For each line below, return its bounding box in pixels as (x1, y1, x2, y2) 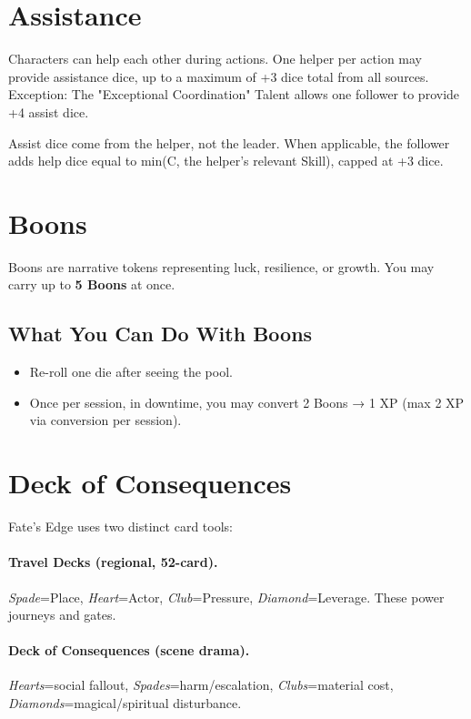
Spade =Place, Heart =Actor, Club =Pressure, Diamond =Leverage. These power (8, 587, 445, 606)
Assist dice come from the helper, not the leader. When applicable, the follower (8, 133, 450, 152)
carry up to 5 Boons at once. (8, 275, 175, 294)
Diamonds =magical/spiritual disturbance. (8, 694, 242, 713)
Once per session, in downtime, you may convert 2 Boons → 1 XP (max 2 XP (29, 392, 465, 411)
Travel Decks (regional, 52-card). (8, 552, 218, 572)
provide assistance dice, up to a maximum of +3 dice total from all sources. (8, 66, 429, 86)
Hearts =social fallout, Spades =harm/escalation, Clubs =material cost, (8, 675, 394, 694)
